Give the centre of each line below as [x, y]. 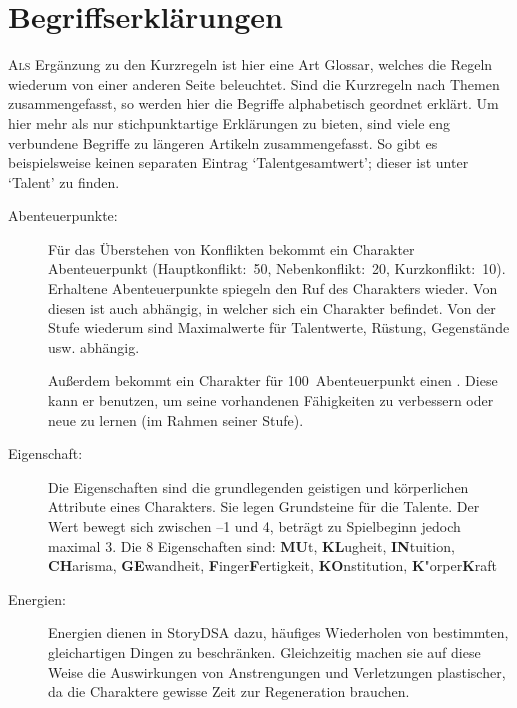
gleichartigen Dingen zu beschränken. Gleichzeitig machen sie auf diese [264, 651]
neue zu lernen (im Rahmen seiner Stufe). [176, 419]
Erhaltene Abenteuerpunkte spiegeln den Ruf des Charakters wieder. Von [273, 288]
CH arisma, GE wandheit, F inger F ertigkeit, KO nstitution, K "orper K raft [272, 565]
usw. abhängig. [94, 346]
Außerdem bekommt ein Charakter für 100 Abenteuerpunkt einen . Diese [273, 380]
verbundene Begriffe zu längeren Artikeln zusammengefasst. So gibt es [223, 142]
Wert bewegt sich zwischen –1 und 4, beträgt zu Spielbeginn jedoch [254, 526]
